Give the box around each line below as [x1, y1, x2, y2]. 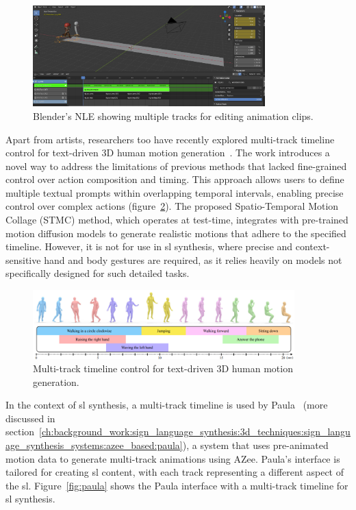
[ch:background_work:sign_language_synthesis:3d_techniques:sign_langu [39, 424, 351, 439]
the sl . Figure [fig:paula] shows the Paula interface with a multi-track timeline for [5, 478, 348, 492]
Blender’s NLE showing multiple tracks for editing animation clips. [33, 108, 314, 123]
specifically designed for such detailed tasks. [5, 266, 190, 280]
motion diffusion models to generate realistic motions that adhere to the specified [5, 226, 346, 240]
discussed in [5, 411, 55, 425]
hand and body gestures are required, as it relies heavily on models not [44, 252, 342, 267]
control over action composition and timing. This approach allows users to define [5, 172, 344, 186]
